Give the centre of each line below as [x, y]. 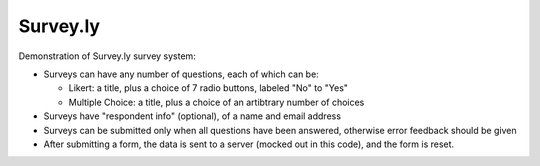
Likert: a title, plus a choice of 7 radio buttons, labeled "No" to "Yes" [208, 88]
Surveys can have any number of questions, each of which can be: [181, 74]
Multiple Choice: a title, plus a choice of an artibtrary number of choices [216, 102]
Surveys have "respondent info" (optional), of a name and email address [192, 116]
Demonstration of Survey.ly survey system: [107, 56]
